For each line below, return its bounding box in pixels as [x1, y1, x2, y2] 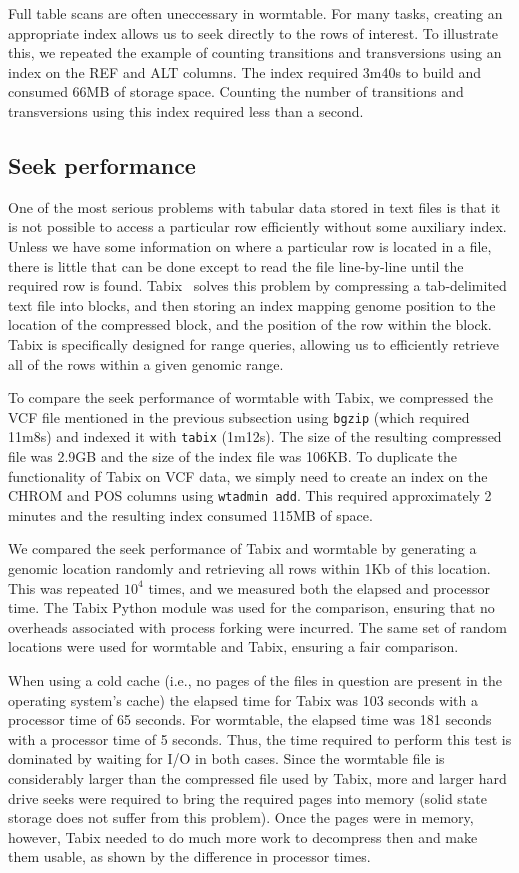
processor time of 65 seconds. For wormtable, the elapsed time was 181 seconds [8, 709, 492, 730]
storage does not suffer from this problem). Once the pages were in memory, [8, 807, 474, 828]
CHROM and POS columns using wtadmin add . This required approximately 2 [8, 485, 492, 506]
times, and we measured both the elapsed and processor [148, 577, 490, 598]
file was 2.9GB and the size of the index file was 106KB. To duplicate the [8, 446, 458, 467]
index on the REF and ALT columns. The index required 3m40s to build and [8, 61, 482, 82]
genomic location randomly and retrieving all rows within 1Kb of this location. [8, 558, 491, 579]
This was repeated [8, 577, 120, 598]
